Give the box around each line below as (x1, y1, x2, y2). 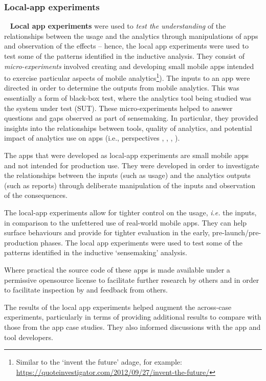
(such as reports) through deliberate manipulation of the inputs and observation (4, 180, 256, 190)
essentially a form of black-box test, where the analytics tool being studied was (4, 93, 252, 103)
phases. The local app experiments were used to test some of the (40, 237, 243, 248)
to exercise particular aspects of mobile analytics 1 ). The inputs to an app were (4, 71, 250, 83)
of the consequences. (4, 190, 68, 200)
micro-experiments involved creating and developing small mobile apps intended (4, 60, 254, 71)
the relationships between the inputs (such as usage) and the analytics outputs (4, 170, 251, 181)
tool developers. (4, 331, 53, 342)
